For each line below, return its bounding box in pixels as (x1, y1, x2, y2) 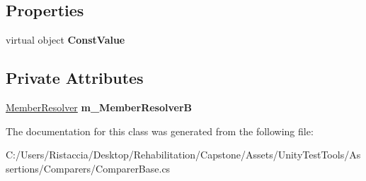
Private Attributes (6, 67, 144, 89)
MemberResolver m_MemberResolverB (6, 100, 192, 114)
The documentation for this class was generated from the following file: (6, 123, 314, 138)
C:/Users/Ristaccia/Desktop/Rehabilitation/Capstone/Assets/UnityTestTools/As (6, 147, 361, 162)
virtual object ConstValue (6, 32, 125, 47)
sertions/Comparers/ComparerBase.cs (6, 161, 171, 175)
